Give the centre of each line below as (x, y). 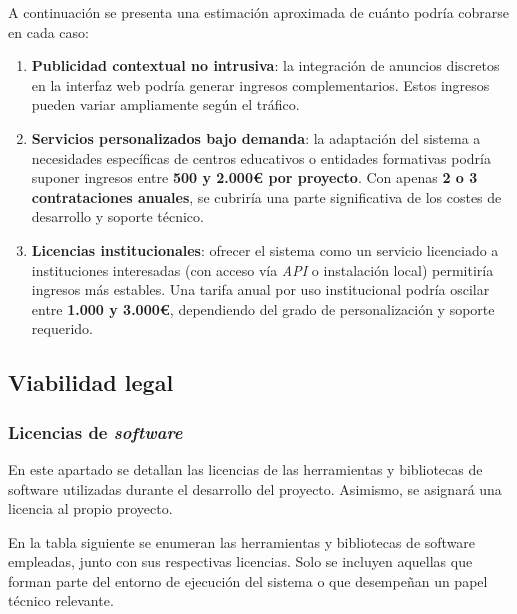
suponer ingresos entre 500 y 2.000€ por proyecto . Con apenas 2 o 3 (254, 177)
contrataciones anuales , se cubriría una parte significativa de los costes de (266, 196)
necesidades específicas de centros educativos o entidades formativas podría (261, 157)
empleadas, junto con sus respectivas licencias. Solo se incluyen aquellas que (240, 561)
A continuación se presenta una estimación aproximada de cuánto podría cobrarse (259, 12)
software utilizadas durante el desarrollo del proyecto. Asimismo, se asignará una (255, 488)
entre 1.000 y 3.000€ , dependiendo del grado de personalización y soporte (263, 308)
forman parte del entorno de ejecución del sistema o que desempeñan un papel (248, 580)
